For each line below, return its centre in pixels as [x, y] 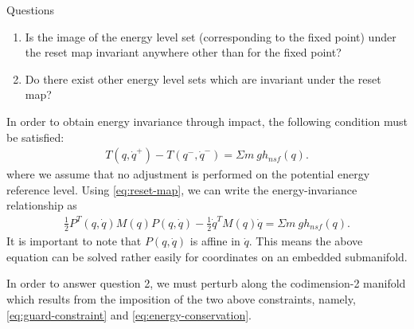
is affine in [215, 241]
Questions [31, 10]
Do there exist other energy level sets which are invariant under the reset [203, 78]
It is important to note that [74, 241]
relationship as [42, 205]
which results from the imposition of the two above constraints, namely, [181, 298]
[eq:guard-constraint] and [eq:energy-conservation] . [129, 314]
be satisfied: [35, 137]
